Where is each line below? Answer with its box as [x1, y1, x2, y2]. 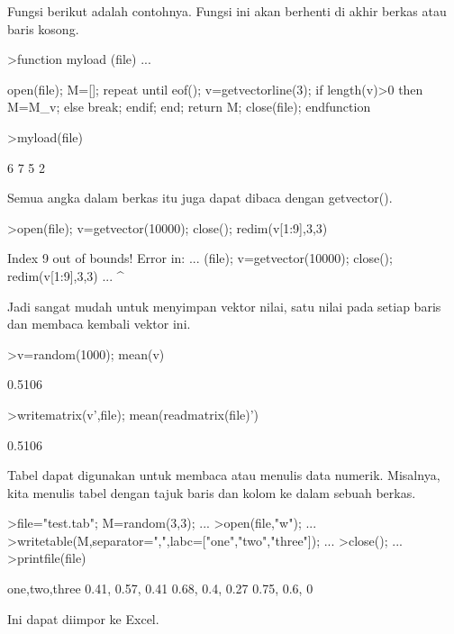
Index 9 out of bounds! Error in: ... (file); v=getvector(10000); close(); [7, 249, 393, 267]
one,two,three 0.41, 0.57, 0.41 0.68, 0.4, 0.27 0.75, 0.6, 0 [7, 579, 313, 598]
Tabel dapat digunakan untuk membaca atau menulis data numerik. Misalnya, [7, 466, 440, 485]
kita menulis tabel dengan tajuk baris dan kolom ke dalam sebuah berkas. [7, 483, 416, 502]
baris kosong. [7, 19, 79, 38]
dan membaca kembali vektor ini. [7, 314, 191, 333]
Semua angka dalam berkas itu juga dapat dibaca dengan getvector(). [7, 188, 393, 207]
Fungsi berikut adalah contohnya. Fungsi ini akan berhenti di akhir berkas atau [7, 2, 447, 20]
